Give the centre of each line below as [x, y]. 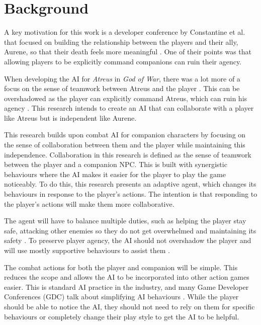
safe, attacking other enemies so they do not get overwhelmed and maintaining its [130, 230]
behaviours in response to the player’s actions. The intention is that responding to [131, 194]
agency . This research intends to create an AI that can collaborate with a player [129, 108]
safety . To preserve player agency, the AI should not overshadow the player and [128, 240]
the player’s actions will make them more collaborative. [89, 204]
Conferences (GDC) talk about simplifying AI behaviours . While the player [121, 297]
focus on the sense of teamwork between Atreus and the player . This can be [122, 88]
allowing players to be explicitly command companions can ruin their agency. [123, 61]
